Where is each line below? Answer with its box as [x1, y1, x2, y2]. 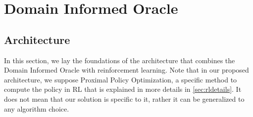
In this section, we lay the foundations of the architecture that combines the [4, 55, 235, 65]
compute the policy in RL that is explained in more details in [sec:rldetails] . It [4, 84, 242, 94]
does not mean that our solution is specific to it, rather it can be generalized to [4, 93, 245, 104]
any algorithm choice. [4, 103, 69, 114]
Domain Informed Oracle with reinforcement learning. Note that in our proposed [4, 65, 249, 75]
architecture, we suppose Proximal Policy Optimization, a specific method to [4, 74, 237, 84]
